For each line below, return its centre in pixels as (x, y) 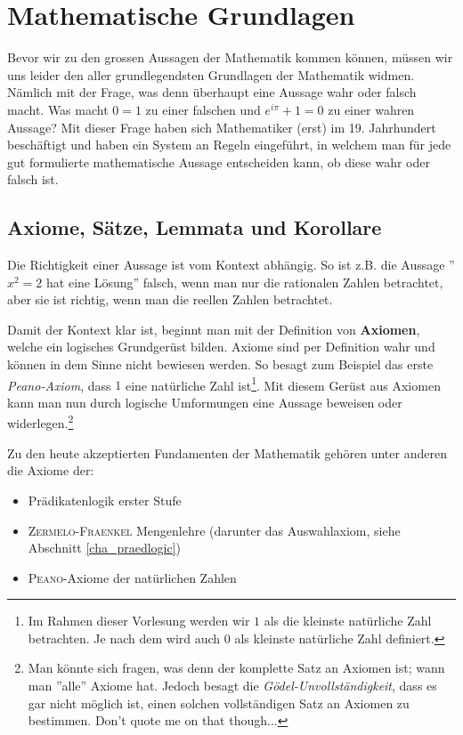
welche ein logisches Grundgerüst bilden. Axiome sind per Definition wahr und (221, 347)
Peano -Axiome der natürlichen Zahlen (132, 577)
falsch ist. (33, 179)
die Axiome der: (51, 470)
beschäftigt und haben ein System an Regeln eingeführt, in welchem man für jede (229, 145)
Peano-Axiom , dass (59, 385)
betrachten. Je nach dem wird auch (124, 638)
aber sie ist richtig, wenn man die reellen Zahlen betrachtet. (170, 299)
